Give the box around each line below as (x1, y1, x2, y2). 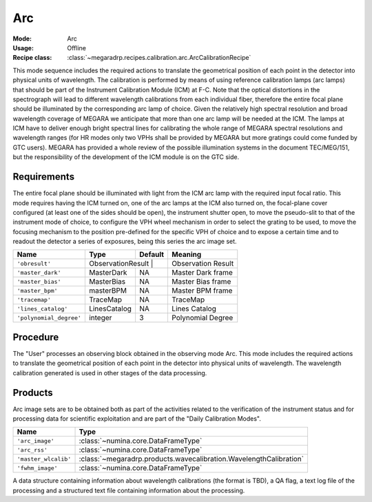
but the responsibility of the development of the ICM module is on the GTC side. (12, 153, 240, 161)
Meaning (172, 250, 202, 260)
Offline (67, 43, 86, 52)
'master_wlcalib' (17, 455, 72, 463)
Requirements (12, 171, 75, 182)
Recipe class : (12, 54, 52, 62)
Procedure (12, 331, 59, 343)
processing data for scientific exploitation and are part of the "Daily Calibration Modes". (12, 415, 261, 423)
